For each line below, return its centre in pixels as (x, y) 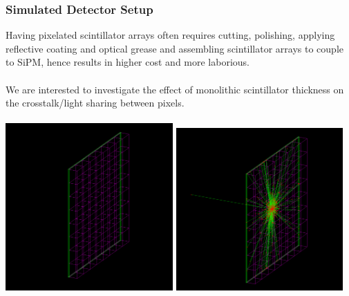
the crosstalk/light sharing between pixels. (95, 103)
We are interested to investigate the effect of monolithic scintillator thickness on (175, 89)
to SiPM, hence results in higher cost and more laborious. (128, 62)
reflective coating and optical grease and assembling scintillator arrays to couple (175, 48)
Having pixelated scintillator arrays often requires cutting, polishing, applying (170, 35)
